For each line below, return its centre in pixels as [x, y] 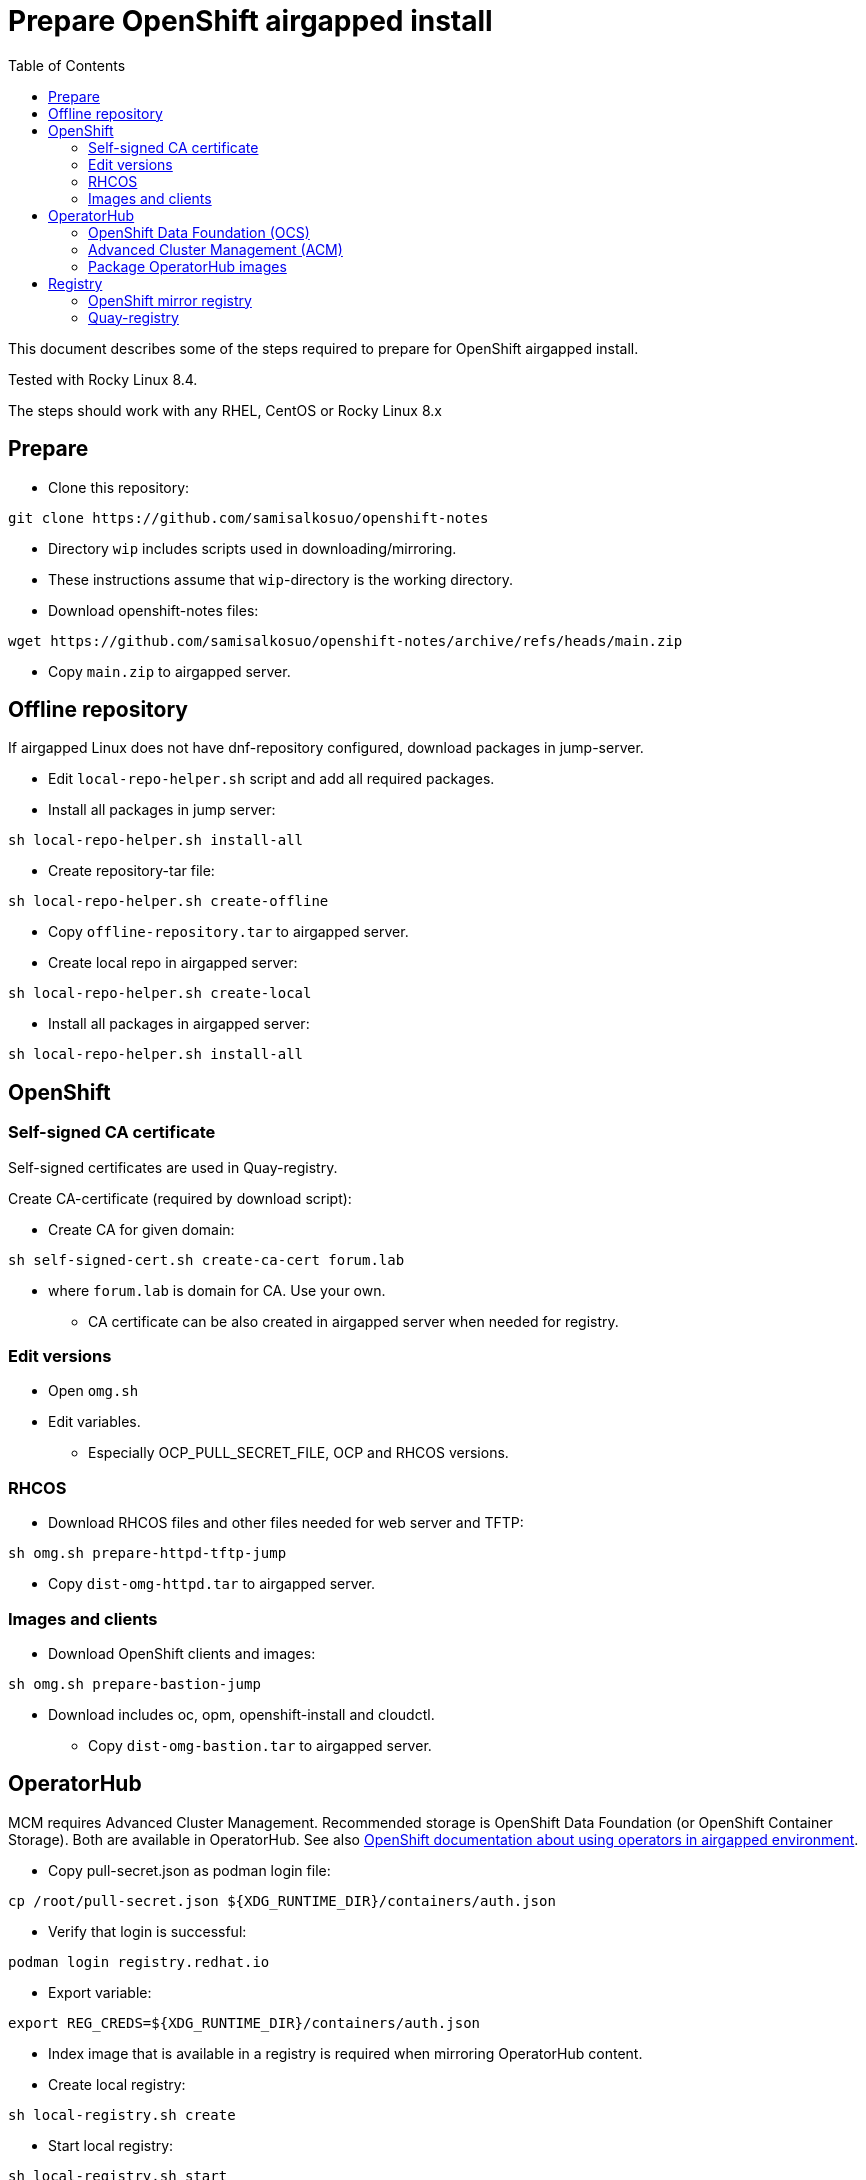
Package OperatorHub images [187, 266]
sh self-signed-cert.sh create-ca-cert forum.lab [206, 1259]
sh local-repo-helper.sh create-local [160, 993]
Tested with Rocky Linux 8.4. [103, 379]
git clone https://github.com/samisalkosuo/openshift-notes [248, 517]
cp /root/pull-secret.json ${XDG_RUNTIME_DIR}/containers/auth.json [282, 1900]
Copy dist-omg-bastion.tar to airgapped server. [260, 1745]
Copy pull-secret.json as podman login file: [189, 1870]
